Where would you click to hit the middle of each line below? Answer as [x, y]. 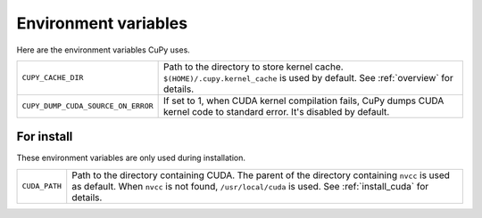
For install [45, 137]
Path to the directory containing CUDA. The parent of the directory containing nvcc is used [261, 175]
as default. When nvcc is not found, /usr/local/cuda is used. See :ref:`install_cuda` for [250, 186]
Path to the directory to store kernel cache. [253, 67]
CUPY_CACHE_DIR [53, 78]
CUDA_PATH [42, 186]
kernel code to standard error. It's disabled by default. [277, 111]
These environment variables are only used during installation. [131, 158]
